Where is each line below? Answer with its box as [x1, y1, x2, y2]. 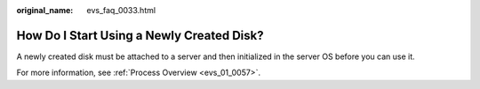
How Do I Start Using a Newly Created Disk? [16, 27, 264, 43]
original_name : [16, 5, 74, 15]
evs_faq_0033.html [86, 5, 156, 15]
